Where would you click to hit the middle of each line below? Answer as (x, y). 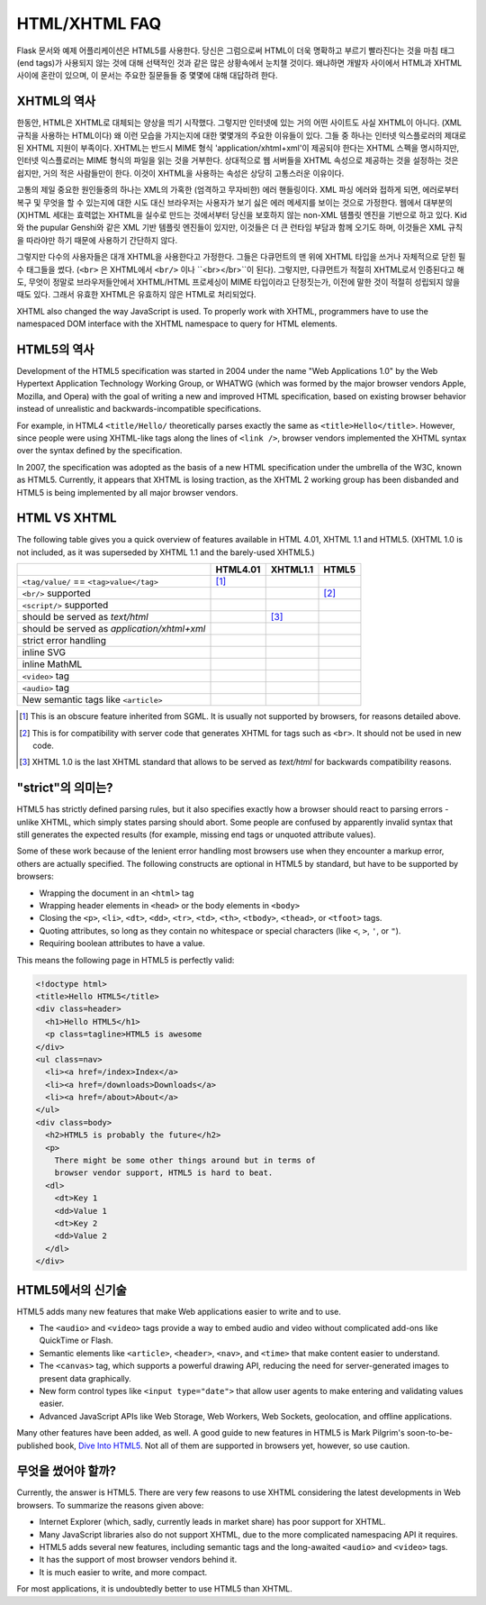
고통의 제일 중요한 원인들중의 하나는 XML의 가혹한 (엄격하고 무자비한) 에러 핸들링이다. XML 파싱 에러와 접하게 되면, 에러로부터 (238, 190)
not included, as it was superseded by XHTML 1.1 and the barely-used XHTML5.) (166, 552)
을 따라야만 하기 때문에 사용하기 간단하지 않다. (97, 240)
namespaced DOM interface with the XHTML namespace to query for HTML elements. (177, 324)
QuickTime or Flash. (76, 1341)
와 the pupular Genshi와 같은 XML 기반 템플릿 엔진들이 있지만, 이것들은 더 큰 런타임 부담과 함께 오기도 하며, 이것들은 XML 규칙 (240, 228)
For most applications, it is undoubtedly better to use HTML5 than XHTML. (154, 1589)
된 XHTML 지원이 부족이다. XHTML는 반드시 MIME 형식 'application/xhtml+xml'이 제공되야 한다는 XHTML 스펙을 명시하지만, (238, 148)
